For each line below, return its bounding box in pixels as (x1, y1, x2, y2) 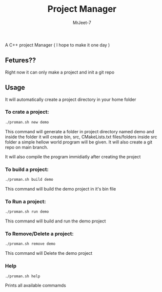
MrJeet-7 (73, 20, 91, 25)
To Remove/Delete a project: (5, 230, 74, 237)
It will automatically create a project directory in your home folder (5, 97, 137, 102)
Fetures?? (5, 56, 36, 65)
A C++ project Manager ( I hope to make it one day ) (5, 42, 110, 48)
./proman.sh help (5, 273, 40, 279)
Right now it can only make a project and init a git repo (5, 69, 115, 75)
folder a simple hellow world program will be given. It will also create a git (5, 139, 153, 145)
